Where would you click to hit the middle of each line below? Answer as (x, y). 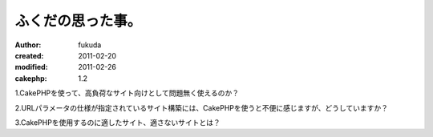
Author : (28, 45)
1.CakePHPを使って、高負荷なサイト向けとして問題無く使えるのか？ (127, 93)
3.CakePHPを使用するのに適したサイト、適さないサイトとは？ (117, 122)
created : (29, 55)
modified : (31, 67)
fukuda (90, 45)
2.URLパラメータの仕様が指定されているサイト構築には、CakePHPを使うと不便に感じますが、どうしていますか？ (202, 107)
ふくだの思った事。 (78, 21)
